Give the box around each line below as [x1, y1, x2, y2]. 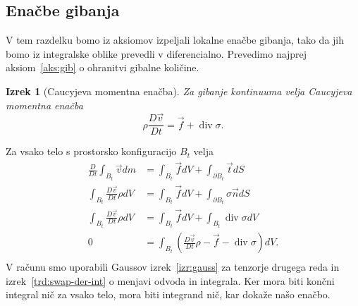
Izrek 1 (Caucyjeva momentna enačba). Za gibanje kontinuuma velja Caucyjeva [6, 83, 352, 98]
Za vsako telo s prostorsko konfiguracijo [6, 144, 177, 159]
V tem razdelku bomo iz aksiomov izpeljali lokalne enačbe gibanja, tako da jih [6, 32, 345, 47]
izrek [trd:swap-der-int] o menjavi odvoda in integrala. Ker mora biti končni [6, 273, 335, 288]
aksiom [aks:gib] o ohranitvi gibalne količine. [6, 60, 199, 75]
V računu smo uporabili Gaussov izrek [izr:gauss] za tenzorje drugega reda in [6, 259, 340, 274]
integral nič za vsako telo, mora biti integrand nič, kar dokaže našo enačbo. [6, 287, 331, 302]
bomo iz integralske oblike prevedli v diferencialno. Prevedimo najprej [6, 46, 307, 61]
